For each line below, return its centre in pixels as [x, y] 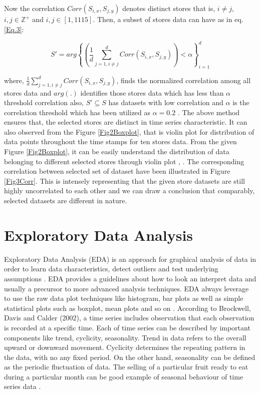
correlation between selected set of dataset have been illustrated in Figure [117, 171]
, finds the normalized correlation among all [184, 80]
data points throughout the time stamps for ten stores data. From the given [120, 141]
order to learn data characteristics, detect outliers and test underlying [111, 269]
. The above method [209, 112]
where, [14, 80]
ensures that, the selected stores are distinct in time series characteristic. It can [126, 122]
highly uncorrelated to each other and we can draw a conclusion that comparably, [129, 190]
